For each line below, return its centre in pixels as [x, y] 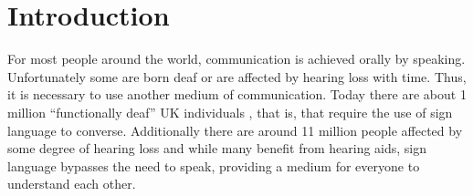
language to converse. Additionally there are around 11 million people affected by [235, 130]
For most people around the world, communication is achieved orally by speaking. [236, 59]
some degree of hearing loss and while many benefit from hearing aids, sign [217, 148]
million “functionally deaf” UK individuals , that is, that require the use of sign [230, 112]
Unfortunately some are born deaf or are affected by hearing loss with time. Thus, [237, 76]
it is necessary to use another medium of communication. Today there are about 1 [237, 94]
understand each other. [72, 184]
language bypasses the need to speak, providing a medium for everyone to [214, 165]
